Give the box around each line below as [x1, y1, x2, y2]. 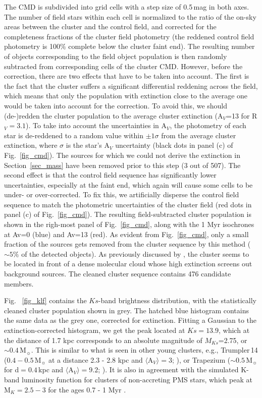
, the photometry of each [170, 120, 246, 131]
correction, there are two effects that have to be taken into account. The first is [4, 71, 249, 81]
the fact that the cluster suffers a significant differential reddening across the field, [4, 80, 258, 91]
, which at [219, 325, 250, 335]
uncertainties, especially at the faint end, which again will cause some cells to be [4, 179, 253, 190]
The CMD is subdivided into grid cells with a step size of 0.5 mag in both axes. [4, 2, 249, 12]
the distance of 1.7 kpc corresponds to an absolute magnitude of [4, 334, 202, 345]
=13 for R [226, 110, 257, 121]
